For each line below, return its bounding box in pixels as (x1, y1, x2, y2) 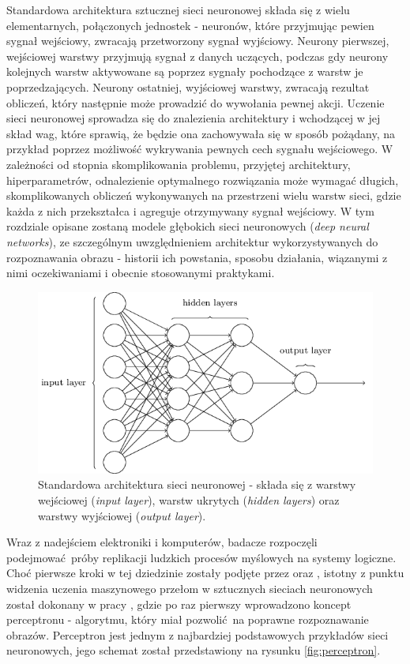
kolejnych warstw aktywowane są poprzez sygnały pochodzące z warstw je (6, 63, 363, 80)
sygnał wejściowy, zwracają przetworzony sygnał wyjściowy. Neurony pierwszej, (6, 32, 389, 49)
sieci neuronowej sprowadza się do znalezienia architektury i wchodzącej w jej (6, 110, 381, 126)
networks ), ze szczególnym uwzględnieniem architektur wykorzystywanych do (6, 233, 378, 249)
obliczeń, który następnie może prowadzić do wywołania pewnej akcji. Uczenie (6, 94, 385, 111)
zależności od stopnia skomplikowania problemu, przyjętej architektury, (6, 156, 351, 172)
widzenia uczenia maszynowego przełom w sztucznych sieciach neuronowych (6, 580, 373, 596)
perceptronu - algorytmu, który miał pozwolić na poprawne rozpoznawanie (6, 611, 369, 628)
